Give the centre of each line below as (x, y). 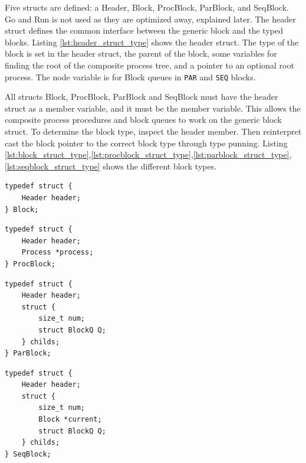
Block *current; (70, 420)
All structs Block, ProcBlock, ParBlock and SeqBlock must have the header (142, 97)
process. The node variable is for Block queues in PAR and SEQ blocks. (130, 76)
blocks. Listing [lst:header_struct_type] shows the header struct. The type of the (152, 42)
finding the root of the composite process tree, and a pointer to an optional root (149, 65)
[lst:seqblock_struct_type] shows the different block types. (111, 166)
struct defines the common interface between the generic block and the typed (144, 30)
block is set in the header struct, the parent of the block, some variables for (141, 53)
